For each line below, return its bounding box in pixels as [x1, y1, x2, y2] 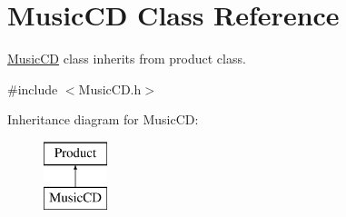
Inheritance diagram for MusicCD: [7, 110, 199, 129]
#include [7, 79, 58, 98]
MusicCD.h [78, 79, 142, 98]
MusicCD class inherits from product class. [7, 49, 246, 68]
